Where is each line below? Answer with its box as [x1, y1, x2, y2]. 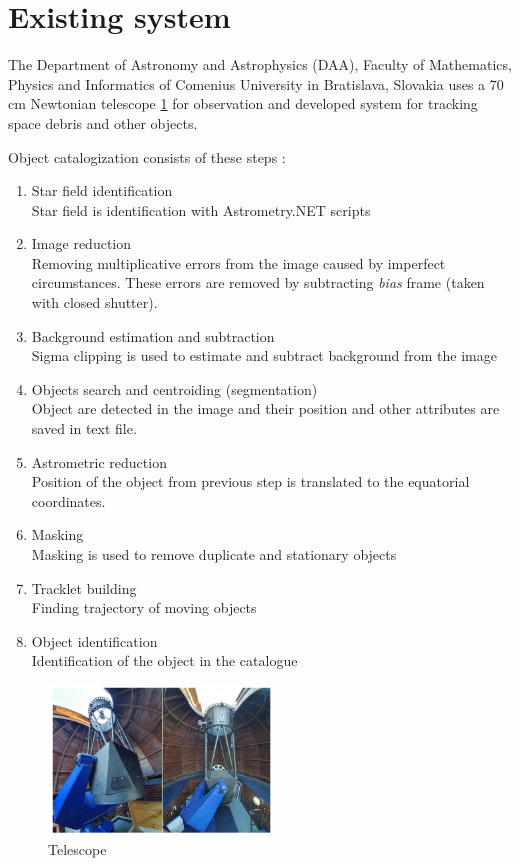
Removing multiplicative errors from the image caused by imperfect [31, 252, 446, 273]
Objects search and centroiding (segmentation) [31, 378, 318, 399]
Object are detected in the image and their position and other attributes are [31, 398, 500, 419]
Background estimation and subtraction [31, 325, 275, 346]
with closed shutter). [31, 292, 158, 313]
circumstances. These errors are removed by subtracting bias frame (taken [31, 272, 485, 293]
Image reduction [31, 233, 132, 254]
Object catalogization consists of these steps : [8, 146, 286, 167]
